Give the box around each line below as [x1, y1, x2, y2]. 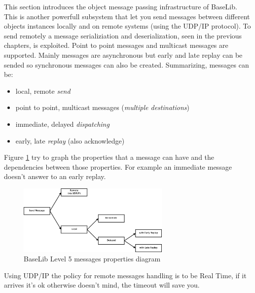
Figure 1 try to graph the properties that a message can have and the [4, 152, 215, 162]
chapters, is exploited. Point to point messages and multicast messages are [4, 40, 228, 50]
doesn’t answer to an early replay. [4, 171, 106, 182]
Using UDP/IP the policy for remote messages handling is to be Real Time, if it [4, 270, 247, 280]
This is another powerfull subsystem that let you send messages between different [4, 11, 250, 21]
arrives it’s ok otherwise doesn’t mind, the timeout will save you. [4, 280, 200, 290]
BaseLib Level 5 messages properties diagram [24, 254, 161, 264]
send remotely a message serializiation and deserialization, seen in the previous [4, 30, 242, 40]
